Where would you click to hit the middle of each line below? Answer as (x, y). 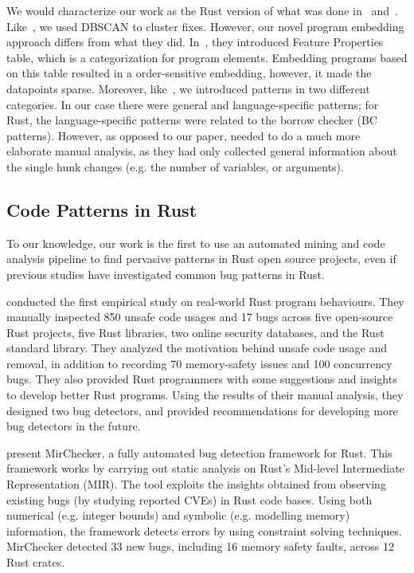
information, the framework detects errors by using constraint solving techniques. (204, 530)
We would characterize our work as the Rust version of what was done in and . (202, 10)
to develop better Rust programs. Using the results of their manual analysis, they (205, 395)
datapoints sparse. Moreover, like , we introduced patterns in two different (188, 88)
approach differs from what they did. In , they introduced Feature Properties (195, 42)
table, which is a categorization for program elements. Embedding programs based (207, 57)
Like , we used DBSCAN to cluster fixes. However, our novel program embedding (205, 26)
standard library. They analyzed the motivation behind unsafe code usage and (197, 348)
